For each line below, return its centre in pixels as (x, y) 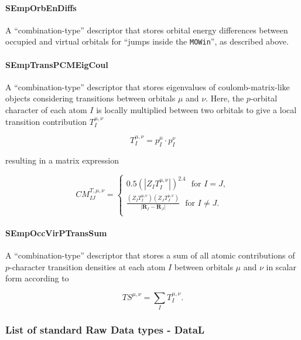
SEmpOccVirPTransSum (56, 232)
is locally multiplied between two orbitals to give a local (196, 110)
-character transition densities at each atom (88, 266)
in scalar (281, 266)
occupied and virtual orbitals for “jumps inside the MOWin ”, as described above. (147, 41)
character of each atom (46, 110)
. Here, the (225, 98)
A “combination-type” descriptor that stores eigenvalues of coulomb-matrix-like (148, 86)
